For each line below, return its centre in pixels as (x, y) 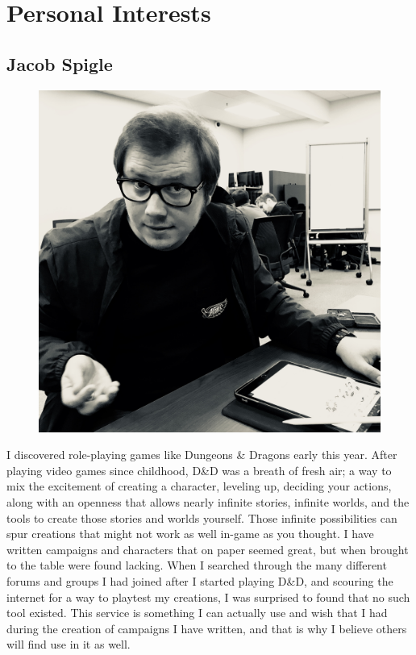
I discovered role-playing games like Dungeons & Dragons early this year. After (202, 455)
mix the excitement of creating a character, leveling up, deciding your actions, (199, 486)
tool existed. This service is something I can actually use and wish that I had (197, 613)
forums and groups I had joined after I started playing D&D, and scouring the (200, 580)
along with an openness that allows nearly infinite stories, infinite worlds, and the (208, 501)
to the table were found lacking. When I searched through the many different (197, 565)
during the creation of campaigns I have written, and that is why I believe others (207, 628)
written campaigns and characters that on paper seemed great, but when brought (208, 549)
